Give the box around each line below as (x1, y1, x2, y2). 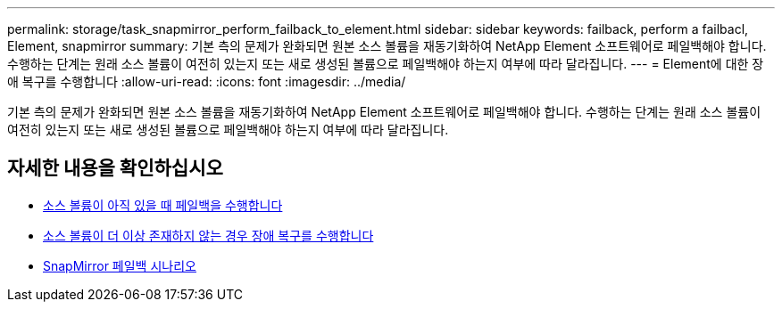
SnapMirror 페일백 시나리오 (43, 257, 196, 273)
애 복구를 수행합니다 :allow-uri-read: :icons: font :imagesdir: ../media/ (7, 74, 406, 89)
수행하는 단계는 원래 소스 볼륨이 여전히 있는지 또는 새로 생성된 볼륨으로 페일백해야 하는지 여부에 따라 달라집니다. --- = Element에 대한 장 (7, 56, 764, 71)
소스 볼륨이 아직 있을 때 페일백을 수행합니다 (43, 197, 283, 213)
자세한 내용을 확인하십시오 (7, 157, 223, 180)
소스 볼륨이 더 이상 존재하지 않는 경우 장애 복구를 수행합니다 (43, 227, 374, 243)
